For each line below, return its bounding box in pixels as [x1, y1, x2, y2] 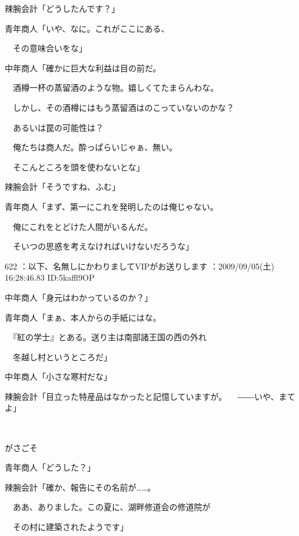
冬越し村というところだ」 [12, 350, 112, 363]
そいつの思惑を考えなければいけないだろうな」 [12, 240, 194, 252]
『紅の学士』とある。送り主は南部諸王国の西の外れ [12, 331, 207, 343]
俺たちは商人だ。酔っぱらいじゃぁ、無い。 [12, 141, 178, 153]
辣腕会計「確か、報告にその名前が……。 [5, 481, 156, 493]
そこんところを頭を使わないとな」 [12, 160, 145, 173]
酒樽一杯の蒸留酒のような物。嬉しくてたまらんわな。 [12, 81, 219, 94]
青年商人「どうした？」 [5, 461, 95, 473]
